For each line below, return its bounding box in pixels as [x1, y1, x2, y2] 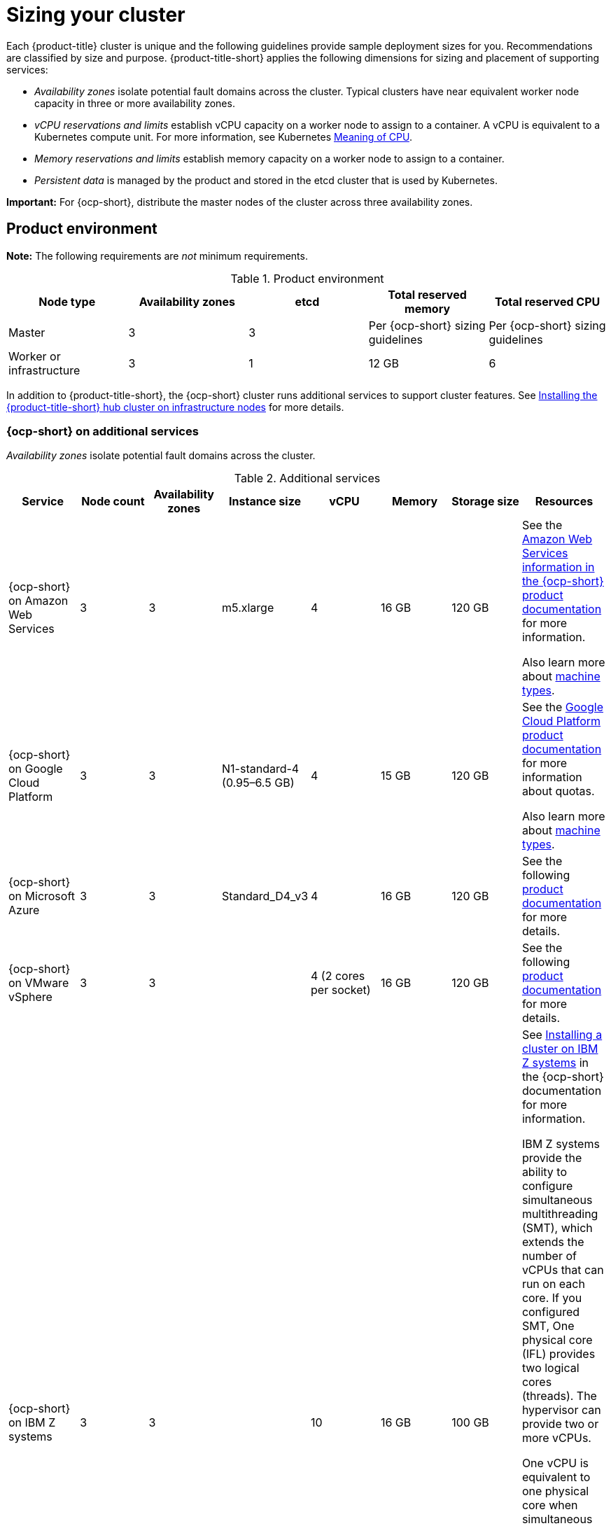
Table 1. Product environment [230, 271, 384, 286]
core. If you [521, 1291, 582, 1305]
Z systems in [521, 1056, 589, 1070]
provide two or [521, 1417, 599, 1431]
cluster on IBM [521, 1042, 598, 1056]
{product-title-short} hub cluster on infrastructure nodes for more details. [6, 400, 344, 413]
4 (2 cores [311, 969, 365, 983]
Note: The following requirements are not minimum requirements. [6, 249, 308, 262]
